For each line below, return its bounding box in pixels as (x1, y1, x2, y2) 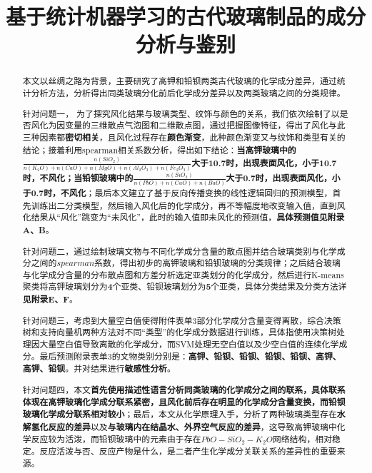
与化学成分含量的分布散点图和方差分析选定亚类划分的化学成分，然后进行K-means (22, 268, 344, 280)
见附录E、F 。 (22, 293, 78, 306)
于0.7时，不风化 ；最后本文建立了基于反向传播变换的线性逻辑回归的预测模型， (22, 187, 333, 199)
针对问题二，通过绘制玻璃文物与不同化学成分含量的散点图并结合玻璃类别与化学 (22, 245, 337, 257)
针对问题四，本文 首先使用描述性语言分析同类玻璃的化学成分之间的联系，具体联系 (22, 383, 346, 396)
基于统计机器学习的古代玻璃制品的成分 (6, 1, 366, 31)
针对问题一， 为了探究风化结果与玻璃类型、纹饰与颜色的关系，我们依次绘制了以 (22, 107, 340, 119)
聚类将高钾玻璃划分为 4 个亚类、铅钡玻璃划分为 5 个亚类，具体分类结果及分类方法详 (22, 280, 347, 293)
